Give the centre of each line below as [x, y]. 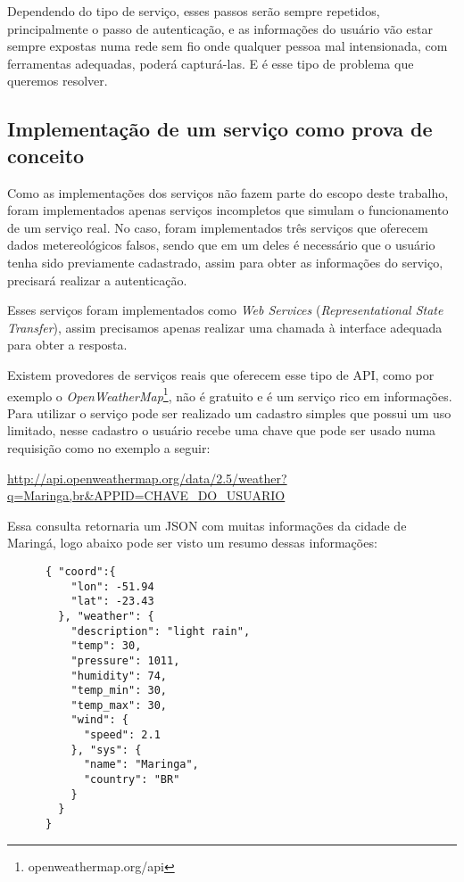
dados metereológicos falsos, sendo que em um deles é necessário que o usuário [221, 245]
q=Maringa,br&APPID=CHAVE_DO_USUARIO [146, 495]
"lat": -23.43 [112, 602]
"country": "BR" [132, 780]
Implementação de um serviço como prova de [220, 129]
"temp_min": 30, [119, 691]
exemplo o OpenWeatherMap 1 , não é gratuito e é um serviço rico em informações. [230, 394]
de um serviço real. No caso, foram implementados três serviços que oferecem [218, 227]
